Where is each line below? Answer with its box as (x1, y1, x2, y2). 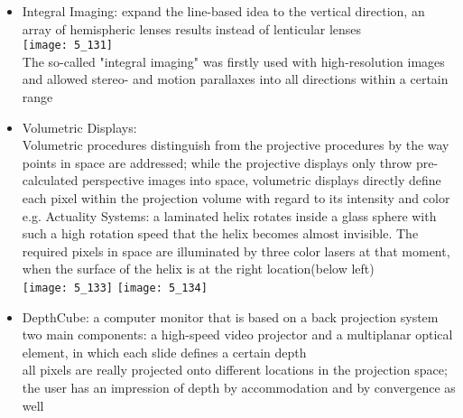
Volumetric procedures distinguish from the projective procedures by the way (22, 135, 449, 154)
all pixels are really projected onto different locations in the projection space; (22, 360, 448, 379)
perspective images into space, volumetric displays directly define (81, 171, 441, 190)
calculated (22, 171, 79, 190)
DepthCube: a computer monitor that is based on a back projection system (22, 307, 439, 326)
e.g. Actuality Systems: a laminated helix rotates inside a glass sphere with (22, 206, 437, 225)
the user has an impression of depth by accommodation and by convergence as (22, 378, 456, 396)
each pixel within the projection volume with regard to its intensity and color (22, 189, 450, 207)
